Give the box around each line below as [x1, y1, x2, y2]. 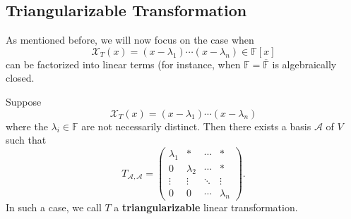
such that [6, 132, 47, 147]
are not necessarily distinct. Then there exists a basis [81, 118, 311, 133]
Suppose [6, 94, 42, 108]
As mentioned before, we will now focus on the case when [6, 32, 254, 47]
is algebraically [272, 56, 337, 71]
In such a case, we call [6, 200, 102, 215]
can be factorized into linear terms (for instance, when [6, 56, 241, 71]
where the [6, 118, 48, 133]
